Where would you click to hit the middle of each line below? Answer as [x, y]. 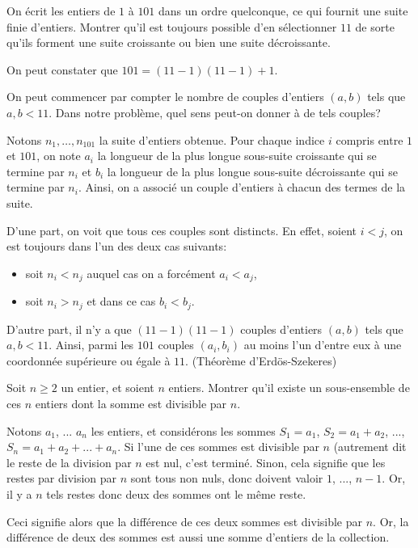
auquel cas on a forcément [151, 273]
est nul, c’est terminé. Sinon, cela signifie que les [266, 462]
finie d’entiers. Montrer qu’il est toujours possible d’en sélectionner [172, 26]
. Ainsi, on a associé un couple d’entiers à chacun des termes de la [242, 187]
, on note [59, 156]
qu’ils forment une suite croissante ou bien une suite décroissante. [169, 42]
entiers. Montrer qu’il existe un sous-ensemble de [289, 388]
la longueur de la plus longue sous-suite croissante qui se [237, 156]
